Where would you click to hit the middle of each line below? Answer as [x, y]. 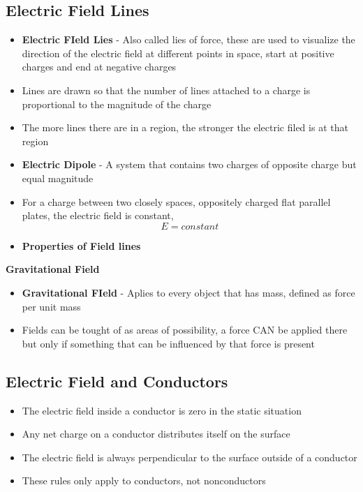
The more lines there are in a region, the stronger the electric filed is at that [185, 127]
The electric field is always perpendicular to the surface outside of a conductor [190, 457]
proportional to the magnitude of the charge [117, 104]
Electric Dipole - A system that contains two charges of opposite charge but [189, 164]
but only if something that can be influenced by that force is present [168, 343]
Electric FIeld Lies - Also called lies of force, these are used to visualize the [188, 39]
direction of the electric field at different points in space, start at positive [178, 53]
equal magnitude [58, 178]
